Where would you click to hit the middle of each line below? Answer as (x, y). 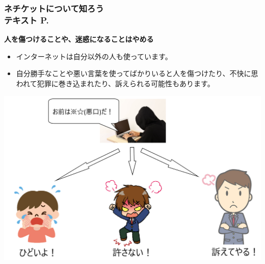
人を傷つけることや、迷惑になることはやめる (79, 39)
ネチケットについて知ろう (54, 8)
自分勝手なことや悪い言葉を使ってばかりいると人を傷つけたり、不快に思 (137, 73)
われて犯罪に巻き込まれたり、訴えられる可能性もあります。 (115, 83)
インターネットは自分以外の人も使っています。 (94, 56)
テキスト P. (26, 20)
